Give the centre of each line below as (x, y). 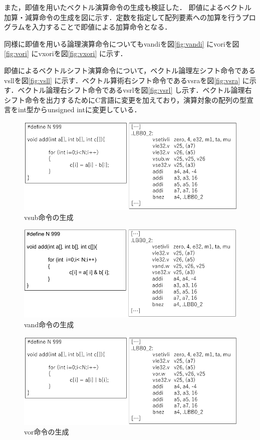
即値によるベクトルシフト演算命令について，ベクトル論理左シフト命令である (130, 70)
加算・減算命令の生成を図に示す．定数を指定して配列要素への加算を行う (123, 17)
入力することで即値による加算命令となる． (102, 27)
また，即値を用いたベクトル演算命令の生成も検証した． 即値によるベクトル (128, 7)
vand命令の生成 (49, 324)
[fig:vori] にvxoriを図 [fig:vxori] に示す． (66, 53)
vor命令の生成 (47, 432)
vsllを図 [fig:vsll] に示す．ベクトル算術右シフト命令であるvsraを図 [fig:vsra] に (127, 80)
